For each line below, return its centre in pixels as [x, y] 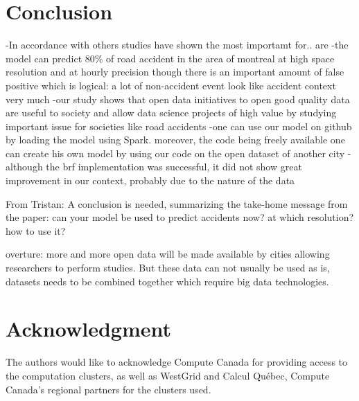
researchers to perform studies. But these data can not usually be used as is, [168, 268]
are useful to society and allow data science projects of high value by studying [171, 113]
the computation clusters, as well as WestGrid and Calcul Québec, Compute [168, 375]
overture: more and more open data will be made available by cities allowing [168, 254]
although [24, 167]
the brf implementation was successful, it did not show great [174, 167]
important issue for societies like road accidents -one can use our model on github [179, 126]
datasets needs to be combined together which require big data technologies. [167, 281]
